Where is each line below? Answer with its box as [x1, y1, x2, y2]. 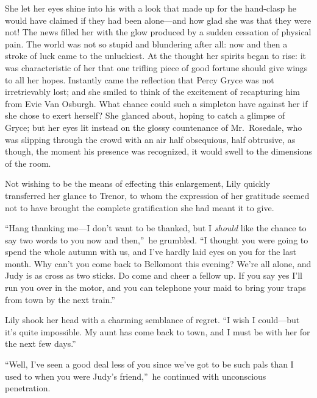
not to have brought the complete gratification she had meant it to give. [5, 201, 274, 214]
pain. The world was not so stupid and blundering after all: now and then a [5, 37, 288, 50]
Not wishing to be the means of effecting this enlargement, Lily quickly [5, 177, 271, 190]
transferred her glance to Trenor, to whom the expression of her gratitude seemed [5, 189, 310, 201]
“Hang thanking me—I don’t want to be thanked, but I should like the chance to [5, 222, 307, 234]
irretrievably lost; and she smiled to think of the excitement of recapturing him [5, 85, 300, 98]
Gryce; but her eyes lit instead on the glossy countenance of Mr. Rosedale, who [5, 120, 302, 133]
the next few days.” [5, 337, 76, 350]
